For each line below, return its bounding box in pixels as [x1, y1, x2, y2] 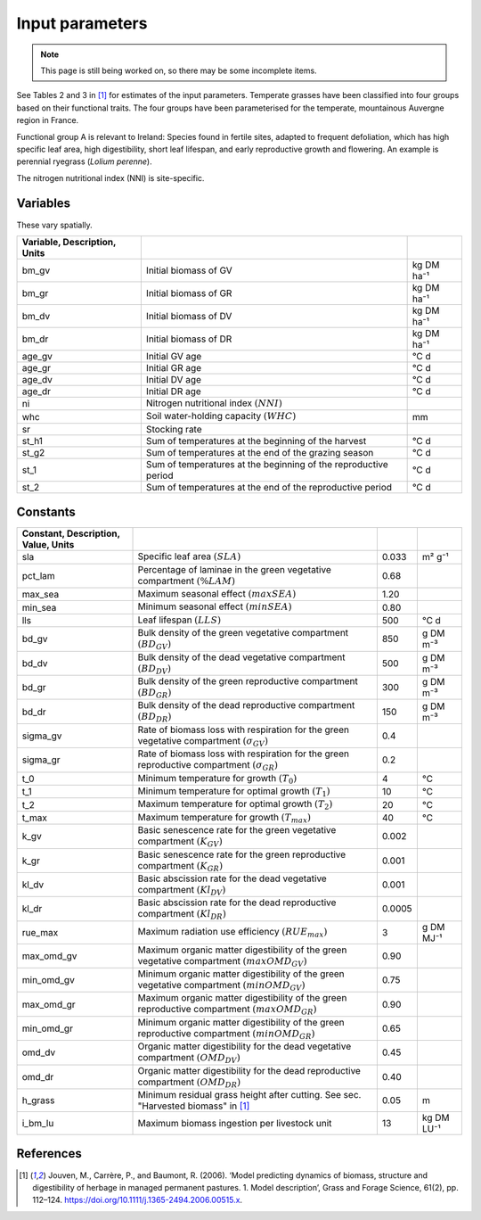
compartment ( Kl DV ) [137, 883, 226, 898]
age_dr [21, 384, 51, 397]
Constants [16, 505, 76, 520]
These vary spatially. [16, 219, 93, 230]
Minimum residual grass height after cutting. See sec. [137, 1089, 362, 1101]
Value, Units [21, 539, 75, 551]
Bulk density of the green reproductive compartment [137, 675, 358, 687]
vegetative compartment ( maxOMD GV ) [137, 954, 307, 969]
